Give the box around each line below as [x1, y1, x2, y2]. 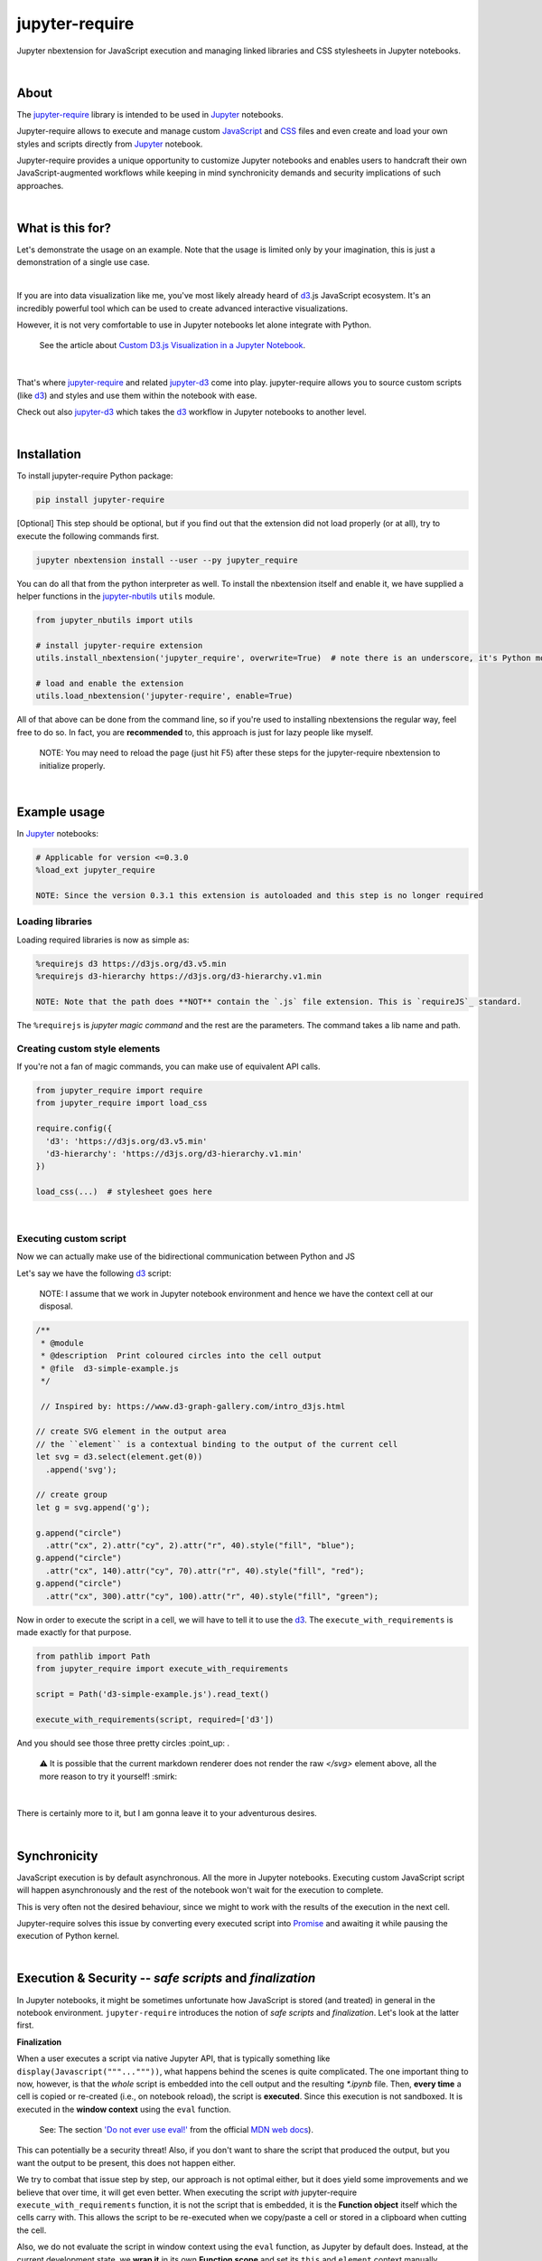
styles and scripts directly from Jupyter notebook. [16, 138, 203, 149]
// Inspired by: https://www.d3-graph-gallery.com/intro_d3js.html [41, 1401, 346, 1411]
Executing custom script [16, 1232, 126, 1244]
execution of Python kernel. [16, 1931, 120, 1942]
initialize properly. [39, 760, 106, 771]
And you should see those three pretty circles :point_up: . [16, 1737, 230, 1748]
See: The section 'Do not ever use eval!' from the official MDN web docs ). [39, 2124, 313, 2135]
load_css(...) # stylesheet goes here [35, 1187, 212, 1197]
